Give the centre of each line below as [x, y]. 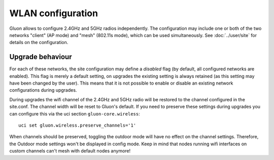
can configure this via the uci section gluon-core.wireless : [75, 113]
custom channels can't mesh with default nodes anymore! [70, 151]
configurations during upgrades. [43, 90]
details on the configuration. [39, 43]
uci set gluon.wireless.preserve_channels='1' [77, 125]
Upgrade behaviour [41, 57]
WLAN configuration [54, 13]
